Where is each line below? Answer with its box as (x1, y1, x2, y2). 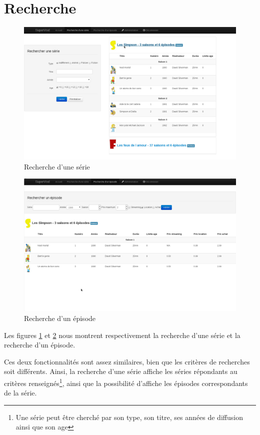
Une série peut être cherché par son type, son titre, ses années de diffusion (15, 411, 243, 422)
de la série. (4, 387, 37, 398)
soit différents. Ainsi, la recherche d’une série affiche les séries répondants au (4, 366, 237, 376)
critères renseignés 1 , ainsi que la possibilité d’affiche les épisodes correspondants (4, 376, 248, 388)
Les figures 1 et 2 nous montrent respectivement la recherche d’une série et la (4, 329, 240, 340)
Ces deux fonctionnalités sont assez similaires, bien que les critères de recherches (4, 356, 250, 366)
